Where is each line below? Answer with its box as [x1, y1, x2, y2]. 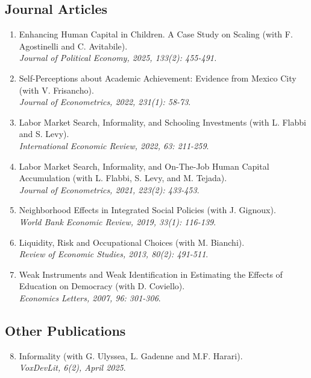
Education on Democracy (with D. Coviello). [19, 280, 185, 292]
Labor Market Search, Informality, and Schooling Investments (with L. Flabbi [19, 115, 306, 128]
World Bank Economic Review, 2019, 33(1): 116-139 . [19, 215, 216, 228]
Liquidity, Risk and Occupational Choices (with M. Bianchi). [19, 235, 245, 248]
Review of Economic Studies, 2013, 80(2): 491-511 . [19, 248, 209, 260]
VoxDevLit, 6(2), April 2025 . [19, 361, 126, 374]
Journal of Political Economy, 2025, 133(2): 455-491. [19, 51, 217, 64]
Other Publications [5, 321, 126, 339]
